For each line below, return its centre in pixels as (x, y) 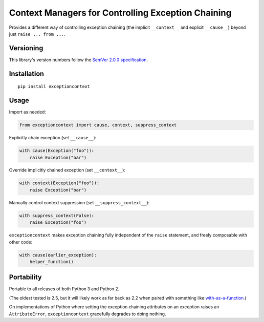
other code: (21, 242)
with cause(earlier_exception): (58, 255)
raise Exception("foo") (58, 223)
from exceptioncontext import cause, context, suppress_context (98, 125)
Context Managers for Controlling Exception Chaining (120, 13)
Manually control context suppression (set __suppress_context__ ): (79, 202)
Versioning (26, 48)
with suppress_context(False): (57, 215)
